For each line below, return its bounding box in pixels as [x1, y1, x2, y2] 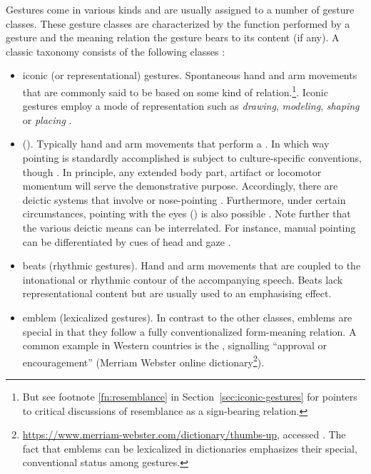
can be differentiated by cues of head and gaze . [22, 234, 231, 249]
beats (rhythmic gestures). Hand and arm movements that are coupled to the [22, 258, 361, 273]
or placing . [22, 112, 72, 127]
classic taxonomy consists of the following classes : [6, 43, 225, 58]
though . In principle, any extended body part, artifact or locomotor [22, 164, 322, 179]
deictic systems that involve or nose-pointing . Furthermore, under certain [22, 192, 346, 207]
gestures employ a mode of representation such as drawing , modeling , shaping [22, 98, 360, 113]
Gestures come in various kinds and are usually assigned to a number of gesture [6, 2, 355, 16]
